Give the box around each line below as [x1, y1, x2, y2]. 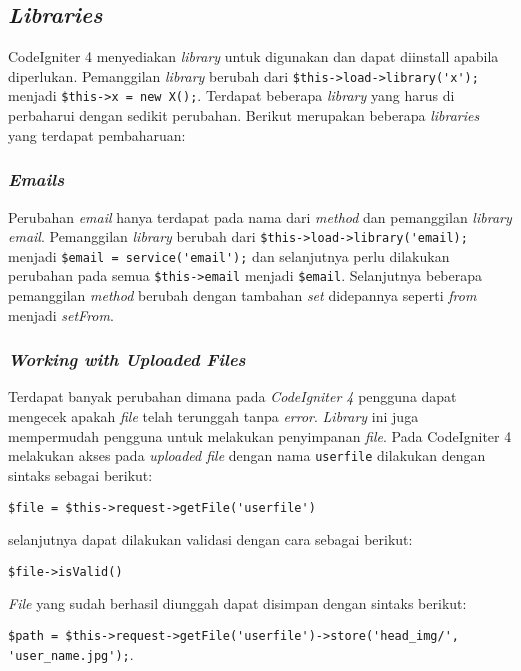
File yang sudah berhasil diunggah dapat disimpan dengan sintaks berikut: [8, 593, 467, 614]
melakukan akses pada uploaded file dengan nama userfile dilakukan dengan [8, 445, 486, 466]
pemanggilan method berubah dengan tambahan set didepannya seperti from [8, 285, 477, 306]
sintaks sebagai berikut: [8, 464, 153, 485]
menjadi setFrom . [8, 304, 114, 325]
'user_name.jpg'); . [8, 643, 134, 664]
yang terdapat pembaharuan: [8, 124, 186, 145]
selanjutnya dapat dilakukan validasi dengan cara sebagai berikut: [8, 529, 413, 550]
